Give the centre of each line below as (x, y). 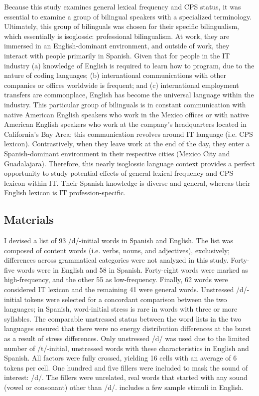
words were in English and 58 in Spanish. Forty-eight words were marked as (132, 269)
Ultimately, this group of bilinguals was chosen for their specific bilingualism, (122, 26)
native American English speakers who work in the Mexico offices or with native (127, 114)
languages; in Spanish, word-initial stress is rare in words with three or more (121, 309)
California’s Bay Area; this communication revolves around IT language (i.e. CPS (129, 134)
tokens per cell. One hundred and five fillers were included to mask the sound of (126, 367)
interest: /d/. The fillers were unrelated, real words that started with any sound (126, 377)
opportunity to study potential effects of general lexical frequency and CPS (119, 173)
